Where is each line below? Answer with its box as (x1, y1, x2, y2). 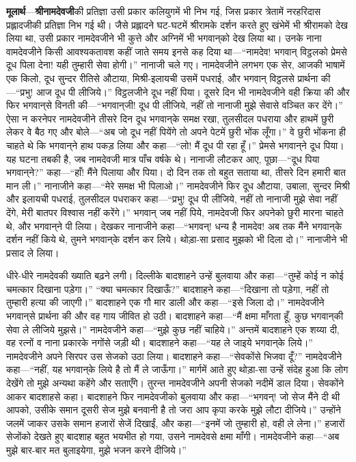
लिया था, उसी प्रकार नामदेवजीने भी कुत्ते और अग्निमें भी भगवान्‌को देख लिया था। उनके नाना (6, 31, 322, 45)
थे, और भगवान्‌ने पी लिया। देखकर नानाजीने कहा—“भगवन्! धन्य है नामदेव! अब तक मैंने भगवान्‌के (6, 218, 342, 233)
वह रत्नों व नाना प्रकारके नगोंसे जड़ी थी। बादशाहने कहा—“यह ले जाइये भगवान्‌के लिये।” (6, 335, 313, 350)
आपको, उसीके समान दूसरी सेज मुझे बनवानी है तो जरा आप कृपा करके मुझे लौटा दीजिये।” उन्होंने (6, 402, 341, 417)
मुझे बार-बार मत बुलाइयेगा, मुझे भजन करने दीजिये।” (6, 443, 187, 457)
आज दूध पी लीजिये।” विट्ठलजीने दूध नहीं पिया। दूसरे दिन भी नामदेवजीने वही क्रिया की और (36, 84, 350, 99)
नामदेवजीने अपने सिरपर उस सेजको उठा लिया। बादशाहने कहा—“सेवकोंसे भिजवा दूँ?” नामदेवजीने (6, 348, 342, 363)
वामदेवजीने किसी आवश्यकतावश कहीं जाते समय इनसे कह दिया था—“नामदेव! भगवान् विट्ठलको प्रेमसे (6, 44, 347, 58)
